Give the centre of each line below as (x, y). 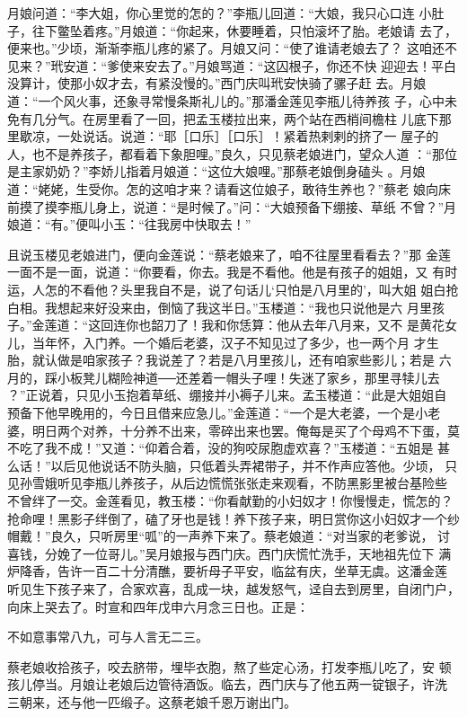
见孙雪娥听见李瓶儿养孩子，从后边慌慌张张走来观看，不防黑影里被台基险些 (227, 483)
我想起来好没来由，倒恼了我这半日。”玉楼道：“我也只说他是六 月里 (238, 307)
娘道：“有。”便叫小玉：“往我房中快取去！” (129, 224)
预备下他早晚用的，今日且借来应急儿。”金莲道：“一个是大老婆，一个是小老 (224, 413)
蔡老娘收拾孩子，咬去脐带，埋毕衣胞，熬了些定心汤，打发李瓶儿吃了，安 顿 (229, 666)
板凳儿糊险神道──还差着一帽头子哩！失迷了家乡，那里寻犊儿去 (255, 377)
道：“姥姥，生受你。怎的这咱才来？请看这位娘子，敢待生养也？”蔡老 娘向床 (229, 188)
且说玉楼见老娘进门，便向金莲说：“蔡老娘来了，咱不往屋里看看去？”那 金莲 (229, 254)
